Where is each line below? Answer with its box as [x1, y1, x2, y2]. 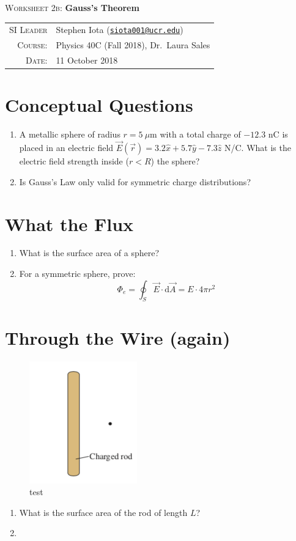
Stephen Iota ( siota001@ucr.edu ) [56, 23, 183, 36]
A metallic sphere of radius [19, 128, 120, 141]
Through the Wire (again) [5, 325, 231, 350]
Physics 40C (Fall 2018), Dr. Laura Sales [56, 39, 210, 51]
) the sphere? [150, 155, 200, 167]
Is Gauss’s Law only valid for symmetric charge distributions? [19, 175, 251, 188]
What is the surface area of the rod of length [19, 506, 188, 518]
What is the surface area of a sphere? [19, 246, 160, 259]
